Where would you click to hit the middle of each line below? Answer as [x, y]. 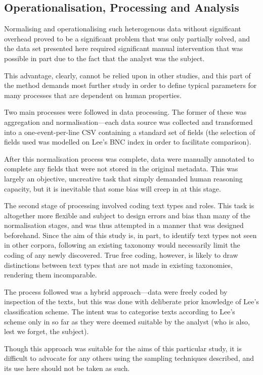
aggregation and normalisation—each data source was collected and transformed [128, 122]
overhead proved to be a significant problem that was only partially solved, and [127, 38]
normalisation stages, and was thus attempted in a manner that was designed [124, 225]
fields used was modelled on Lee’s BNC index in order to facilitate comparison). [128, 142]
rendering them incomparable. [51, 275]
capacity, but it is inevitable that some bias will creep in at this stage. [113, 188]
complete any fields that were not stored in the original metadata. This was [121, 169]
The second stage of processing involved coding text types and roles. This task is [129, 205]
